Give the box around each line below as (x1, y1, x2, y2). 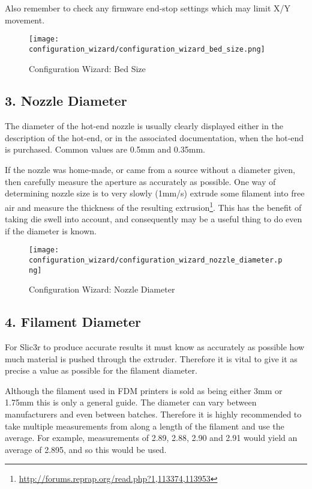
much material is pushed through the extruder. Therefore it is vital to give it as (5, 352, 298, 365)
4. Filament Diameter (5, 312, 142, 331)
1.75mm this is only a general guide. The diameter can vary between (5, 396, 257, 409)
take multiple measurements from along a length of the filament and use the (5, 419, 284, 432)
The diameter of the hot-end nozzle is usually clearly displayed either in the (5, 120, 283, 132)
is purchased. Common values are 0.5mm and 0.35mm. (5, 143, 205, 156)
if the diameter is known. (5, 224, 97, 237)
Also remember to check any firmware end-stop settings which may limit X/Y (5, 2, 290, 14)
